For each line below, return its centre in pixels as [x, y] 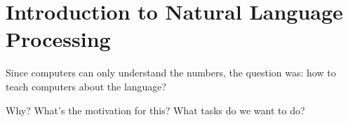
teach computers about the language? [86, 86]
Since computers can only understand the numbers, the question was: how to [171, 73]
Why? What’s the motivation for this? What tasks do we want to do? [155, 110]
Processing [58, 39]
